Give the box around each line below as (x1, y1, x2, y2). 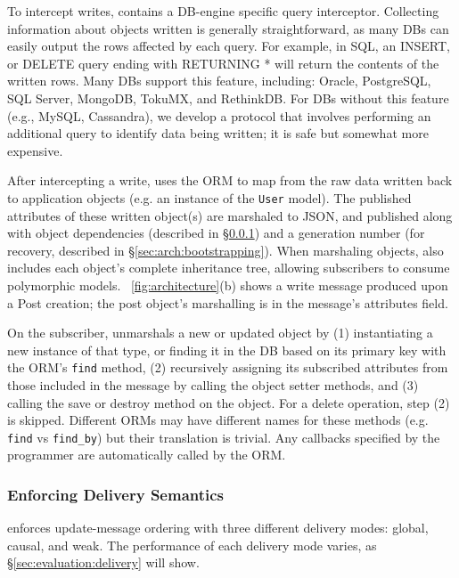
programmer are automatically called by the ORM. (7, 445, 286, 464)
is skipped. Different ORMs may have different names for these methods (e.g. (7, 411, 429, 429)
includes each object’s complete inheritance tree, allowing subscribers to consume (7, 258, 450, 277)
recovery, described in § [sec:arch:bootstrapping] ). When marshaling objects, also (7, 240, 444, 259)
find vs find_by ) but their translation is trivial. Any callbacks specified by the (7, 427, 440, 446)
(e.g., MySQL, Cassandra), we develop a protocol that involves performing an (7, 106, 431, 125)
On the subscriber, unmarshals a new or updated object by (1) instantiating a (7, 323, 433, 342)
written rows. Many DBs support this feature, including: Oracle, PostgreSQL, (7, 71, 431, 90)
